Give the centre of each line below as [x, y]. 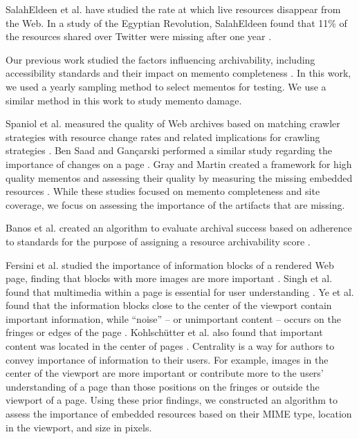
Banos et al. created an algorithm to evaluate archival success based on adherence [179, 228]
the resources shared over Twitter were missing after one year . [139, 36]
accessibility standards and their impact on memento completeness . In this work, [178, 73]
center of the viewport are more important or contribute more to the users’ [165, 373]
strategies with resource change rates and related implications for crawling [163, 137]
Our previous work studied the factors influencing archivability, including [160, 59]
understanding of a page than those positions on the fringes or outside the [163, 386]
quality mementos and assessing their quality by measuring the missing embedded [179, 177]
